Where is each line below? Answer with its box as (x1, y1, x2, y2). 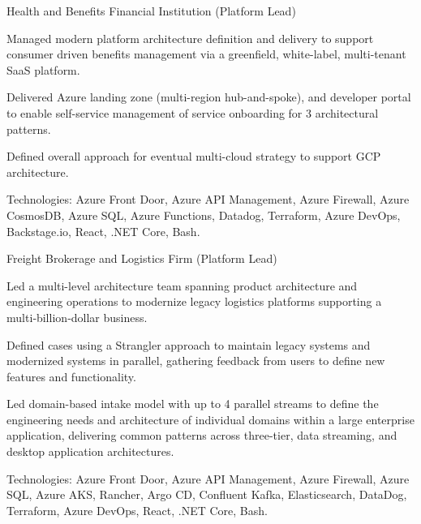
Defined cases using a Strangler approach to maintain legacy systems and (6, 336, 371, 353)
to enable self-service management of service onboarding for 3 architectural (6, 104, 379, 121)
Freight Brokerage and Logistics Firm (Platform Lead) (6, 250, 277, 267)
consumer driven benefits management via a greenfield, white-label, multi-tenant (6, 45, 406, 62)
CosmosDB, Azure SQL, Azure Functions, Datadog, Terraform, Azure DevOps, (6, 206, 401, 223)
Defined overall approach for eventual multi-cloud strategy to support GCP (6, 148, 381, 165)
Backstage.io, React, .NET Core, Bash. (6, 222, 200, 239)
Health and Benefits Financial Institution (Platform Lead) (6, 2, 296, 19)
